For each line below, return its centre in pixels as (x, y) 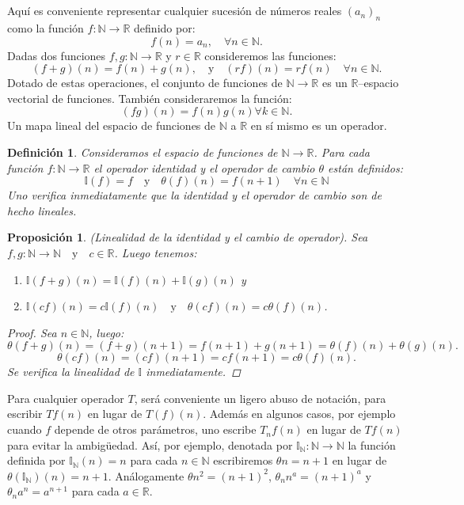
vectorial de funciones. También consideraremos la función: (150, 98)
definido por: (165, 27)
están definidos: (365, 167)
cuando (25, 429)
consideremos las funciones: (270, 55)
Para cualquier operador (66, 398)
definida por (36, 460)
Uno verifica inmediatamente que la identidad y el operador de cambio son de (194, 195)
